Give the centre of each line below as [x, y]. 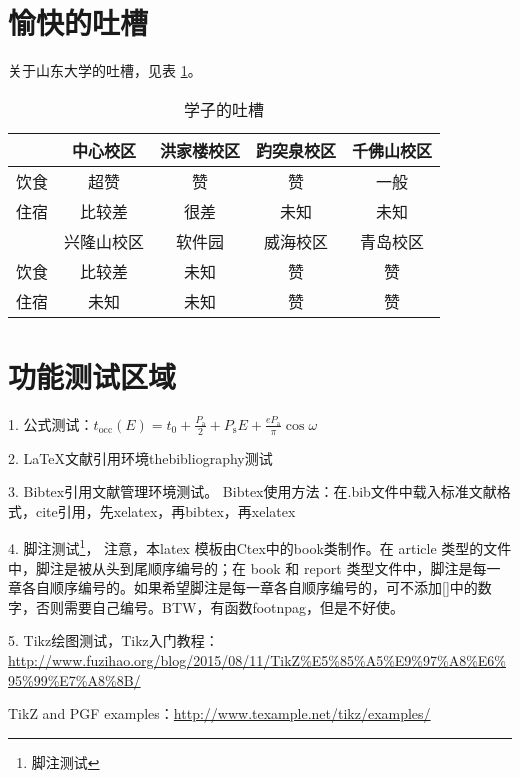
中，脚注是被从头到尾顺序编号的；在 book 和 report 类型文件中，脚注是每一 [254, 567]
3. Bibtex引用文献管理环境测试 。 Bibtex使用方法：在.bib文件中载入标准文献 [252, 491]
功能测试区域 [92, 375]
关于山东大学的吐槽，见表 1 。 [105, 70]
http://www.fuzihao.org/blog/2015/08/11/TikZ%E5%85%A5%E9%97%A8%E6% [257, 660]
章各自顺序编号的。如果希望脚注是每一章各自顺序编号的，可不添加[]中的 [243, 587]
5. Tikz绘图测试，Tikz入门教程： [113, 640]
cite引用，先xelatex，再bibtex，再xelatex [165, 510]
